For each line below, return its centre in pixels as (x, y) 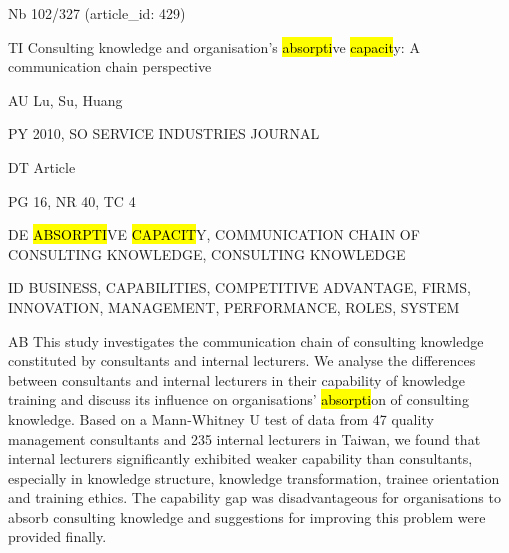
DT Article (42, 166)
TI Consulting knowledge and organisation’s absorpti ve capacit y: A (214, 46)
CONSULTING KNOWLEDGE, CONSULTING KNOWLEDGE (207, 253)
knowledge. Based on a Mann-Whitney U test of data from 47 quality (221, 418)
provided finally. (57, 536)
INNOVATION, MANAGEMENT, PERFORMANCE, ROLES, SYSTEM (234, 306)
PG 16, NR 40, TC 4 (72, 200)
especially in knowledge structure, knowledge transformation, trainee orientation (254, 477)
